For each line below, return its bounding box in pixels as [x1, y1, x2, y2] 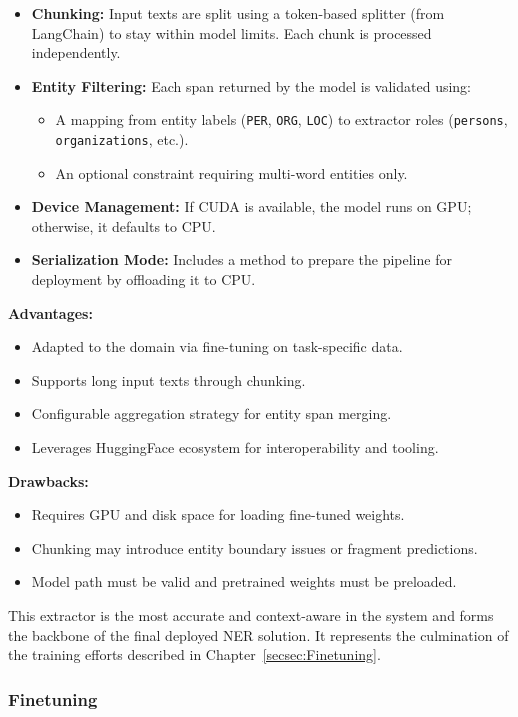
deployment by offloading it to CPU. [31, 269, 256, 290]
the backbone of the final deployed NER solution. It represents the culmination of [8, 624, 509, 645]
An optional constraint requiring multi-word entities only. [55, 162, 408, 183]
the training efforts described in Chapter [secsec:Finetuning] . [8, 644, 381, 665]
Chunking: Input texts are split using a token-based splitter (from [31, 3, 445, 23]
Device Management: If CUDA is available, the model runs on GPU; [31, 196, 472, 217]
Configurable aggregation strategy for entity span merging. [31, 403, 392, 424]
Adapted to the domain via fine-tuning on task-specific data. [31, 336, 403, 357]
